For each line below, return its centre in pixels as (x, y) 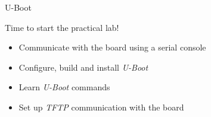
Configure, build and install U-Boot (83, 67)
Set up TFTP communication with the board (101, 107)
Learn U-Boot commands (64, 87)
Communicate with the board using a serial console (112, 47)
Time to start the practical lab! (62, 27)
